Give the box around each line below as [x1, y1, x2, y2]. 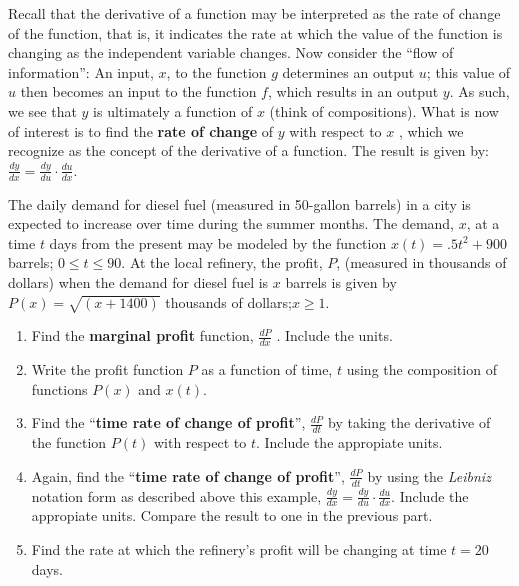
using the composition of [346, 359, 497, 380]
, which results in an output [267, 81, 439, 102]
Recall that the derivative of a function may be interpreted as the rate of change [8, 3, 501, 23]
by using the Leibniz [367, 465, 491, 486]
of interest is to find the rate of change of [8, 120, 274, 141]
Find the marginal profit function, [31, 325, 254, 346]
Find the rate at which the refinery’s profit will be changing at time [31, 539, 447, 559]
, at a [466, 213, 500, 234]
